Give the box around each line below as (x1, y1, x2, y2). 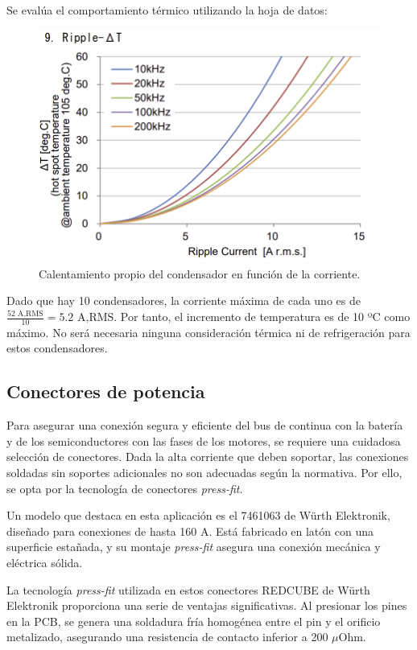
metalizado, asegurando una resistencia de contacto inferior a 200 (6, 628, 328, 645)
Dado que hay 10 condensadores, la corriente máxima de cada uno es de (6, 292, 361, 309)
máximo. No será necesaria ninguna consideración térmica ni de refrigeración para (6, 323, 411, 340)
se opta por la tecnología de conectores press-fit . (6, 479, 243, 496)
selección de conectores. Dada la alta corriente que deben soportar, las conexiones (6, 448, 409, 465)
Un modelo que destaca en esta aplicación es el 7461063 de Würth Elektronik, (6, 507, 390, 524)
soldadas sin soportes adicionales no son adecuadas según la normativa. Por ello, (6, 464, 403, 480)
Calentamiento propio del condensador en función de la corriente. (39, 265, 361, 282)
